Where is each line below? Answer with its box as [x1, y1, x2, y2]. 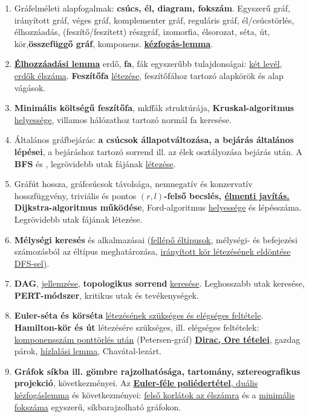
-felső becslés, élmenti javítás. [164, 189, 290, 202]
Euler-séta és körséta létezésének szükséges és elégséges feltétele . [14, 309, 264, 322]
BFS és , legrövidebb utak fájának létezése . [14, 157, 176, 170]
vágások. [14, 81, 46, 94]
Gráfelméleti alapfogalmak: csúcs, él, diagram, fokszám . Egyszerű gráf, [14, 2, 290, 14]
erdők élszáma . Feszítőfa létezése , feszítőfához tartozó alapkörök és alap [14, 69, 284, 81]
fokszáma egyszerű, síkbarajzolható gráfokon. [14, 400, 181, 413]
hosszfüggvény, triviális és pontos [14, 189, 137, 202]
